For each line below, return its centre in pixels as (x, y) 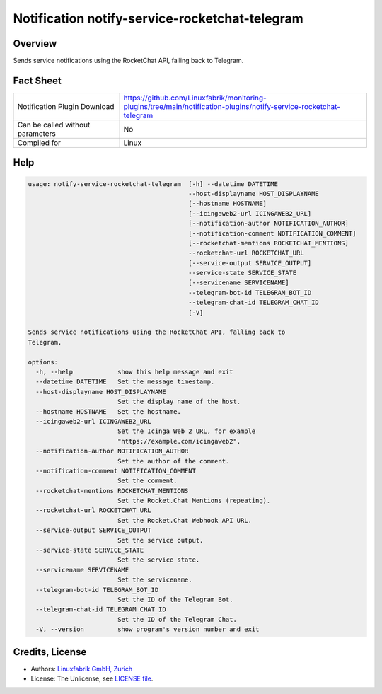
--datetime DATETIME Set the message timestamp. (125, 382)
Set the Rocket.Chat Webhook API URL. (185, 520)
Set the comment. (147, 481)
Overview (35, 44)
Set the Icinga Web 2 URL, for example (186, 431)
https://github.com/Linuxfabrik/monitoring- (195, 98)
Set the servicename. (155, 580)
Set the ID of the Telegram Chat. (177, 619)
